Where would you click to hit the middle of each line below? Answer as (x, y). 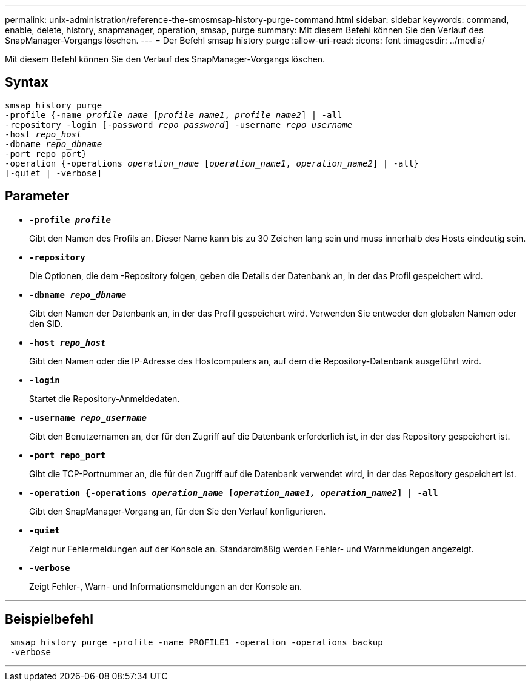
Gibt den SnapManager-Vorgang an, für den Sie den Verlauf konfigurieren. (178, 511)
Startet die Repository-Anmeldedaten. (105, 398)
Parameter (37, 196)
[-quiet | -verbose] (54, 173)
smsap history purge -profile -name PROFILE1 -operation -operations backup (196, 642)
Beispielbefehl (49, 619)
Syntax (27, 82)
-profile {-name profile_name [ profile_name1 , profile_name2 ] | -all (174, 115)
